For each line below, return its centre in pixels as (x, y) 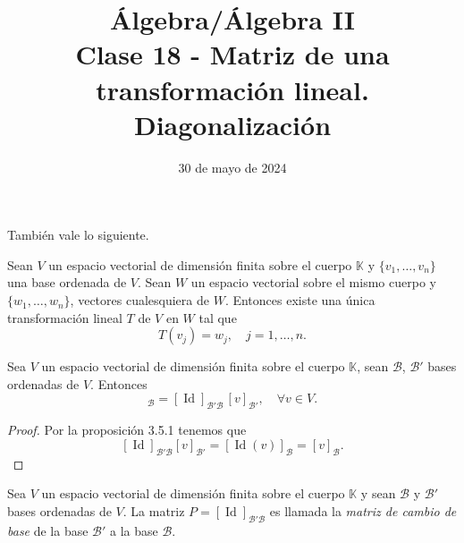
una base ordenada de (67, 282)
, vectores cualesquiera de (139, 300)
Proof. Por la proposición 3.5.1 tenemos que (127, 430)
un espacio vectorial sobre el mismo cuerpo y (313, 282)
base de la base (48, 530)
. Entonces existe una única (300, 300)
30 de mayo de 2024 (232, 167)
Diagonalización (232, 124)
